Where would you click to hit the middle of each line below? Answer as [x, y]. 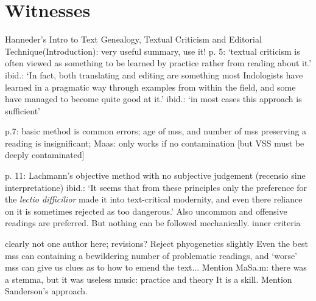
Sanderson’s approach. [46, 291]
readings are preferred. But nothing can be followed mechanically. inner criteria [153, 223]
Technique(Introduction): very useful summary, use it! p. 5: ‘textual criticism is [153, 51]
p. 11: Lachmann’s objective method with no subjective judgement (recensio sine [155, 175]
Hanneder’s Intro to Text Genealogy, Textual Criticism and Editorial [133, 39]
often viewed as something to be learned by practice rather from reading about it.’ [158, 63]
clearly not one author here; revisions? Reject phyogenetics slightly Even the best [156, 244]
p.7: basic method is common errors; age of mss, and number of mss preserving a [156, 131]
